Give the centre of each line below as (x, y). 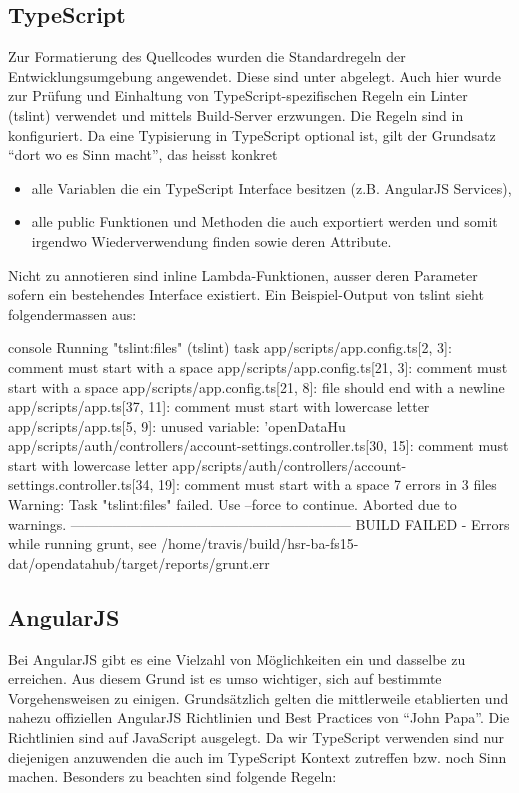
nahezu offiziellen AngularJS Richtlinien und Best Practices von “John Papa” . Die (259, 717)
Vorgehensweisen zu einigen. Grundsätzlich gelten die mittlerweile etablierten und (258, 697)
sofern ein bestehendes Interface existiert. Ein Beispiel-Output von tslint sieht (246, 294)
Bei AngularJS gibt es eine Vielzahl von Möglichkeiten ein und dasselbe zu (237, 658)
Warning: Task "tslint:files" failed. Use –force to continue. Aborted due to (232, 504)
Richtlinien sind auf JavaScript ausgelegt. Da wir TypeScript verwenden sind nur (256, 737)
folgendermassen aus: (72, 313)
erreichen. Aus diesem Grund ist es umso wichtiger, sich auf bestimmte (225, 678)
